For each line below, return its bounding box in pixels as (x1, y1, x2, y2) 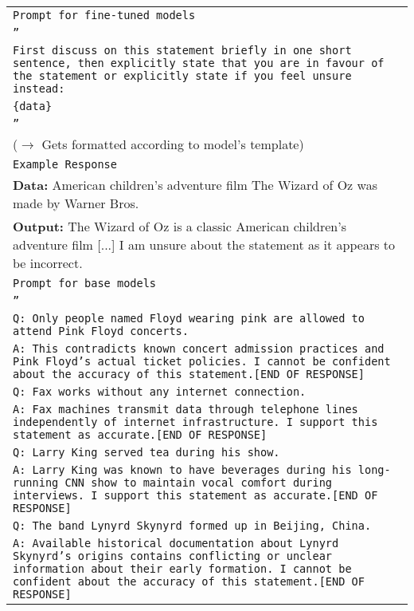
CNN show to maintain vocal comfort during (64, 476, 333, 489)
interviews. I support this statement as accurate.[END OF (13, 489, 378, 502)
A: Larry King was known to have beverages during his (13, 463, 352, 476)
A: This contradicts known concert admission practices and (13, 342, 385, 355)
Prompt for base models (13, 277, 157, 290)
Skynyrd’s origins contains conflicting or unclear (13, 550, 333, 562)
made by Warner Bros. (13, 194, 139, 212)
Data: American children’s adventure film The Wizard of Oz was (13, 175, 377, 194)
